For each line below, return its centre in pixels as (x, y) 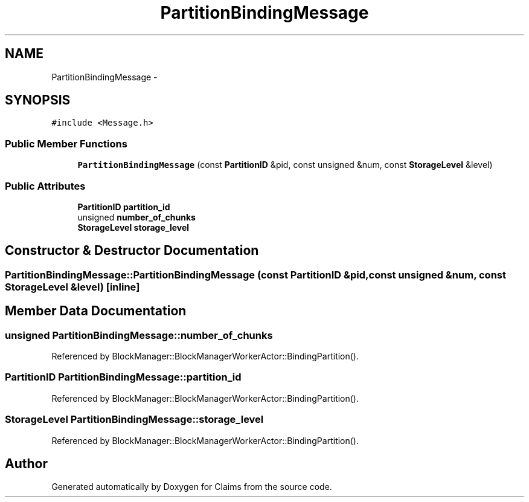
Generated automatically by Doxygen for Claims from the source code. (192, 487)
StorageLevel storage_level (133, 227)
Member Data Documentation (96, 311)
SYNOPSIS (38, 100)
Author (26, 463)
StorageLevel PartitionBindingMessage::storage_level (134, 420)
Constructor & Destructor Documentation (132, 251)
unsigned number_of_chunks (136, 217)
